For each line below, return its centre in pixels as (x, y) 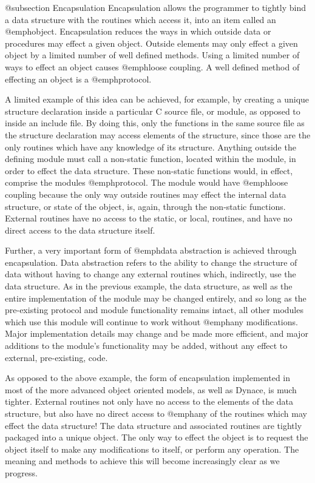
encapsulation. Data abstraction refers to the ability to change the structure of (151, 262)
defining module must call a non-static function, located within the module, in (151, 159)
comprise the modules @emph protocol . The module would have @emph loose (147, 182)
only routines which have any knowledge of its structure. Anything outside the (151, 147)
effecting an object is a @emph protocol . (78, 79)
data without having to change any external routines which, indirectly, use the (151, 274)
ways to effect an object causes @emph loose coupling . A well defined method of (152, 66)
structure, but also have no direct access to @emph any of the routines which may (156, 413)
